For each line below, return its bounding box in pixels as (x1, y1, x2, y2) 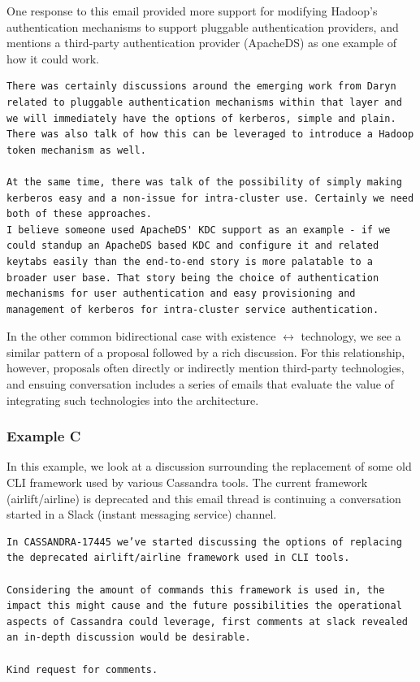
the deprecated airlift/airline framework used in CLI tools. (6, 552, 350, 564)
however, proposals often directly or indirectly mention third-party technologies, (6, 359, 405, 376)
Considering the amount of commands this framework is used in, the (6, 584, 385, 596)
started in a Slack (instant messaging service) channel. (6, 506, 277, 523)
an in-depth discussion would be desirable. (6, 632, 251, 644)
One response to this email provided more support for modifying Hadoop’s (6, 2, 378, 19)
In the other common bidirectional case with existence (6, 328, 276, 345)
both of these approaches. (6, 208, 152, 220)
